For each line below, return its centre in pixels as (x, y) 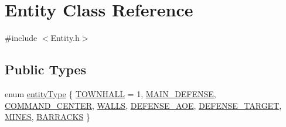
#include (21, 38)
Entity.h (65, 38)
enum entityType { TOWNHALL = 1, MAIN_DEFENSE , (110, 93)
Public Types (46, 69)
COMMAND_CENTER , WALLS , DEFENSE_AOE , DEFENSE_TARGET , (143, 105)
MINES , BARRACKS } (47, 117)
